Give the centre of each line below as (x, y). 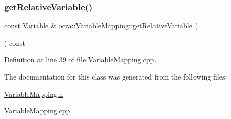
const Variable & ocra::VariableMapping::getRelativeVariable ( (101, 26)
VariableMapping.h (34, 93)
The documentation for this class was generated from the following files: (116, 76)
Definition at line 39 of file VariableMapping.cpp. (80, 59)
